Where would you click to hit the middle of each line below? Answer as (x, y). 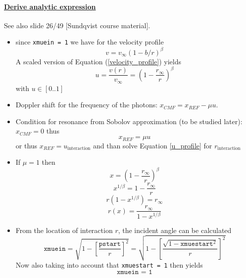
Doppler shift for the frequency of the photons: (87, 105)
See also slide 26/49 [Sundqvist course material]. (77, 25)
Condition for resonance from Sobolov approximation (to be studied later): (129, 121)
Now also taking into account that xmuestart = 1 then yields (109, 264)
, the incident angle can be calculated (175, 230)
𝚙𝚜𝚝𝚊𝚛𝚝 (110, 244)
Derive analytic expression (50, 6)
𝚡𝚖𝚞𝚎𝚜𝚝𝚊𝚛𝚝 (197, 244)
